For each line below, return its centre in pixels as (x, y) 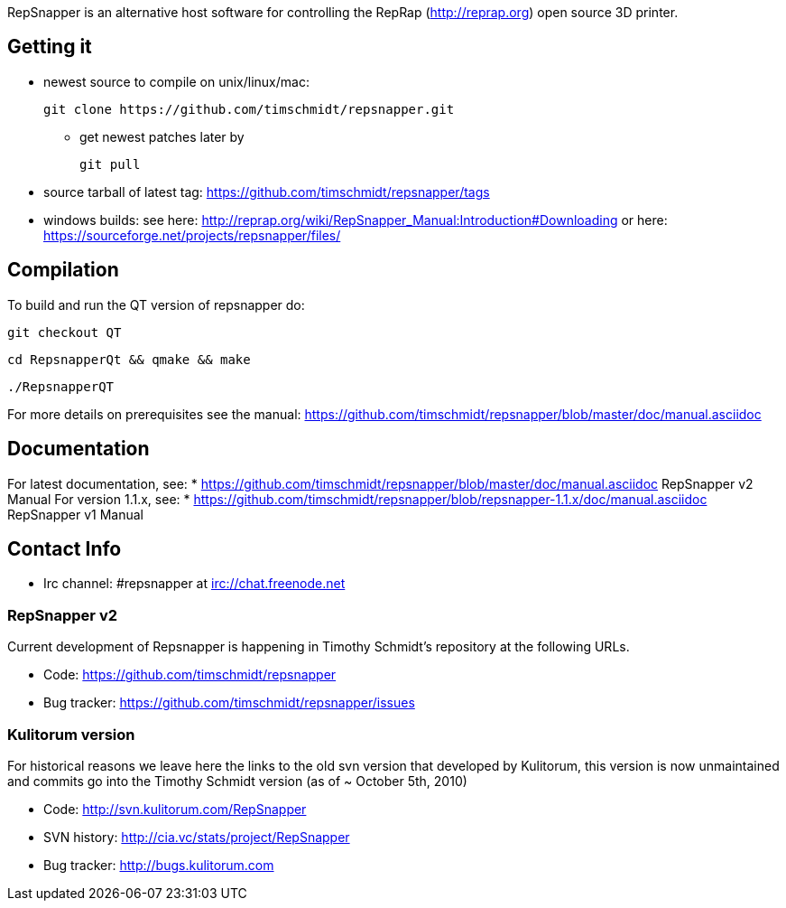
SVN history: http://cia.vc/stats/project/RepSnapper (197, 837)
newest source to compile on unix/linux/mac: (176, 81)
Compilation (63, 270)
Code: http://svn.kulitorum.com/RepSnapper (175, 809)
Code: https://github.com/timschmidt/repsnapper (190, 675)
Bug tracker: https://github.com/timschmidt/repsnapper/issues (229, 703)
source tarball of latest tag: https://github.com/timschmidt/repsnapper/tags (267, 192)
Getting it (50, 47)
